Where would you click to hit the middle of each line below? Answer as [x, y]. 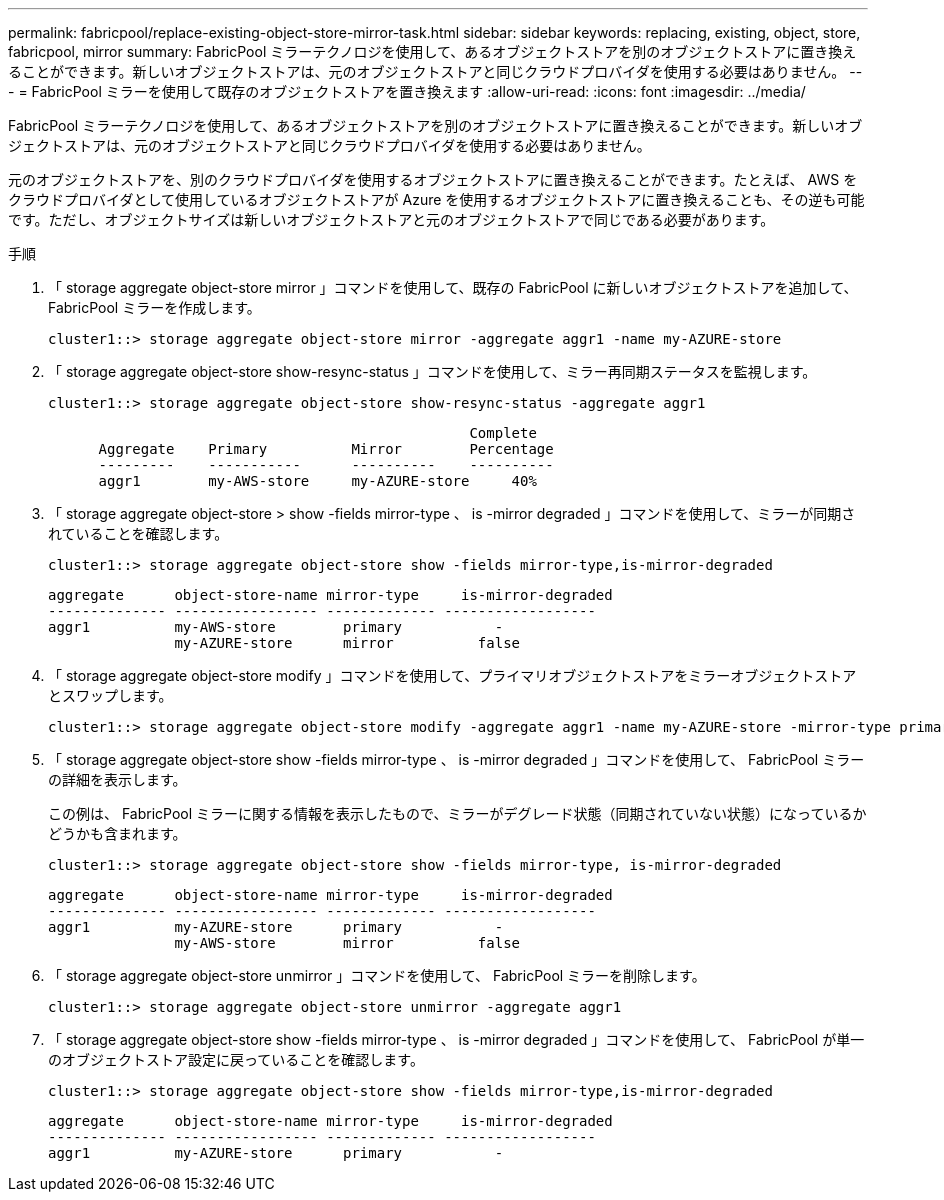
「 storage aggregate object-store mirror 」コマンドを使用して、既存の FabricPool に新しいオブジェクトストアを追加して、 [453, 287]
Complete [503, 433]
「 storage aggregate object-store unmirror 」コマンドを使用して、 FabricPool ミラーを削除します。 [377, 975]
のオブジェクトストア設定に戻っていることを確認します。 [236, 1059]
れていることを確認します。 [138, 533]
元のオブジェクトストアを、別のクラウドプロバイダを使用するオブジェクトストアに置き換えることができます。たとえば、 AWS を [433, 179]
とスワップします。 [110, 695]
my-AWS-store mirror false [347, 943]
